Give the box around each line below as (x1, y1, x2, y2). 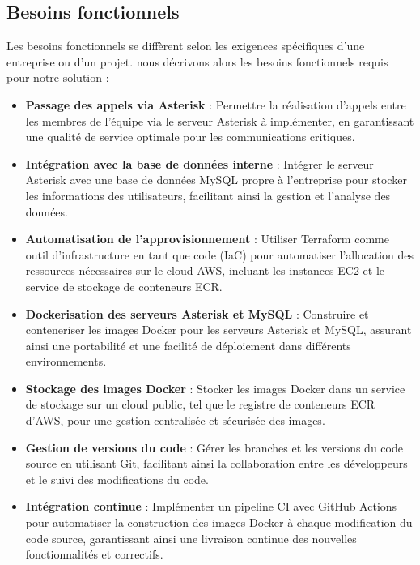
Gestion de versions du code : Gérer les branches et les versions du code (25, 439, 403, 456)
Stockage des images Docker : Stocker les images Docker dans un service (25, 379, 405, 396)
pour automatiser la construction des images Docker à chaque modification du (25, 514, 413, 531)
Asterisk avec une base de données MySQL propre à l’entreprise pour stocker (25, 171, 407, 188)
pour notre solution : (6, 69, 109, 86)
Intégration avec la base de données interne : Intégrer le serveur (25, 155, 374, 172)
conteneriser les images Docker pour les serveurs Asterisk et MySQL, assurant (25, 321, 412, 338)
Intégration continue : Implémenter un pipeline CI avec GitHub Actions (25, 498, 397, 515)
